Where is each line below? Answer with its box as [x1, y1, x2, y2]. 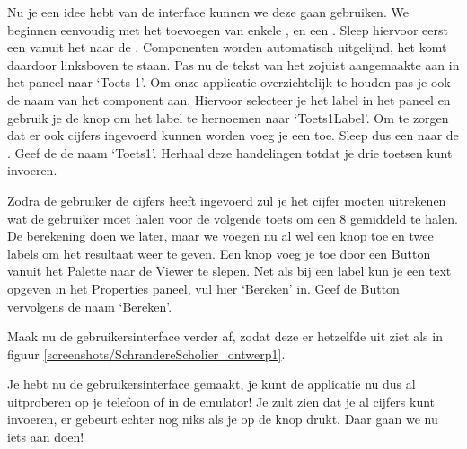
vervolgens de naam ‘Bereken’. [7, 296, 172, 315]
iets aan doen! [7, 427, 84, 446]
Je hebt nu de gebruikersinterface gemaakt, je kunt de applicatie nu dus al [7, 374, 416, 393]
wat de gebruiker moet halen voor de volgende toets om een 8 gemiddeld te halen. [7, 208, 458, 227]
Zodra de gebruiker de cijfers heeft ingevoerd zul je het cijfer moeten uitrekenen [7, 190, 446, 209]
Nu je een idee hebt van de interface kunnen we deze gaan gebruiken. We [7, 3, 409, 21]
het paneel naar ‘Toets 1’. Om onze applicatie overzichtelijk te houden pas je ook [7, 73, 451, 92]
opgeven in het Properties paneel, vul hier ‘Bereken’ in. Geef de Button [7, 278, 400, 297]
